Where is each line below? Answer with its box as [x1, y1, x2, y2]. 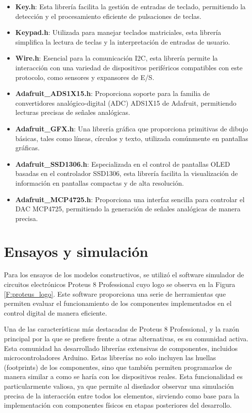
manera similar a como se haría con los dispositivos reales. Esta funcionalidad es [4, 371, 243, 381]
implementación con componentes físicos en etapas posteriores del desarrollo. [4, 400, 232, 410]
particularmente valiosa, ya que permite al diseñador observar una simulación [4, 381, 234, 391]
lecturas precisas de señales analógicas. [15, 107, 130, 117]
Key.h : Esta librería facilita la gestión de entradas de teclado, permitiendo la [15, 1, 246, 11]
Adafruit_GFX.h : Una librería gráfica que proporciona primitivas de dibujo [15, 123, 248, 133]
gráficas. [15, 143, 40, 153]
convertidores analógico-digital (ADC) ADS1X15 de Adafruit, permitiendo [15, 97, 236, 108]
